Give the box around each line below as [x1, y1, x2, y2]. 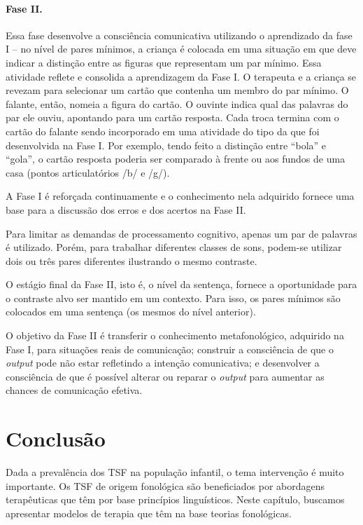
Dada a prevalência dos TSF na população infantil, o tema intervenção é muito [6, 465, 344, 479]
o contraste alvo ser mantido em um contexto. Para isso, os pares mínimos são [6, 290, 341, 305]
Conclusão [6, 424, 106, 453]
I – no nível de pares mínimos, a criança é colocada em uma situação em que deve [6, 41, 357, 56]
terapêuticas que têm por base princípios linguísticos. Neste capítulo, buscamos [6, 492, 345, 507]
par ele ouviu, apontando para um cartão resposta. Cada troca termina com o [6, 110, 339, 125]
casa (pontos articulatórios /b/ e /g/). [6, 165, 170, 179]
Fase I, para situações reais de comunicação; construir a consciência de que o [6, 341, 334, 356]
